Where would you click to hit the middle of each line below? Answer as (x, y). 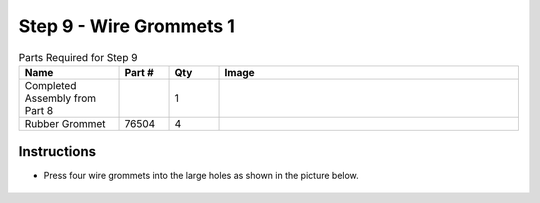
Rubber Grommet (65, 123)
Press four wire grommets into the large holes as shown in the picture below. (201, 176)
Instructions (57, 151)
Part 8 (39, 110)
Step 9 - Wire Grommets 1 (126, 26)
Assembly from (60, 98)
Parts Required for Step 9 (78, 57)
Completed (50, 85)
